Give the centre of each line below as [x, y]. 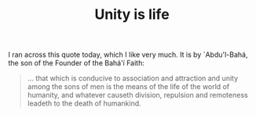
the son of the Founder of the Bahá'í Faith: [77, 63]
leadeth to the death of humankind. [84, 103]
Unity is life [132, 15]
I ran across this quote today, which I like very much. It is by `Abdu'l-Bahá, [128, 55]
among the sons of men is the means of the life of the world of [128, 87]
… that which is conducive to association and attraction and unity [133, 78]
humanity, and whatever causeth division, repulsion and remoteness [138, 95]
